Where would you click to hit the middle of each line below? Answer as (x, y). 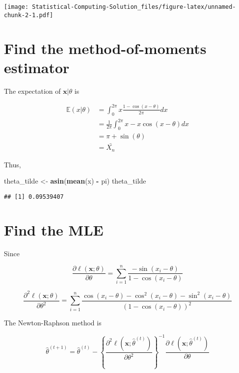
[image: (16, 7)
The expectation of (32, 91)
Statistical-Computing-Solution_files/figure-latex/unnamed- (134, 7)
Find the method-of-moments (105, 48)
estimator (37, 67)
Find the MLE (54, 229)
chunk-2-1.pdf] (29, 15)
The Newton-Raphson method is (53, 322)
